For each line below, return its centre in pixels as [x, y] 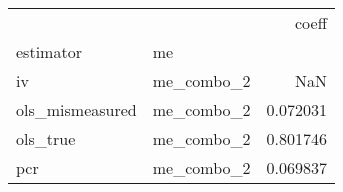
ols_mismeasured [76, 109]
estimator [49, 51]
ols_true [46, 138]
